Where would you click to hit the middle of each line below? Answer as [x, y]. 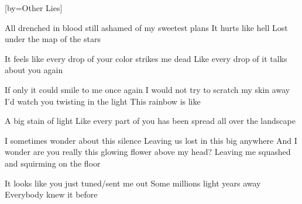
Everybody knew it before [51, 194]
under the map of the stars [53, 39]
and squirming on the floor [53, 163]
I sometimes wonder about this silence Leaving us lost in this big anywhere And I [151, 140]
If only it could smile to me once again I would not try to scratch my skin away [147, 89]
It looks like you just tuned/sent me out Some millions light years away [133, 183]
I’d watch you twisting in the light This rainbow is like [103, 101]
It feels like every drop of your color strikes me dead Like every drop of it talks [146, 58]
